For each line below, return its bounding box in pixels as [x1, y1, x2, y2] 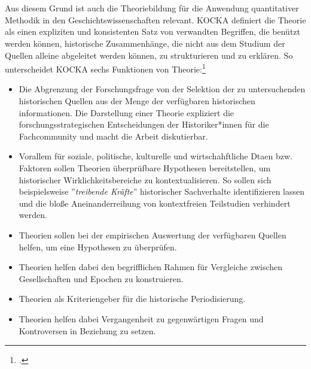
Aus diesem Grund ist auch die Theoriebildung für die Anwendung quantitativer [5, 2, 299, 14]
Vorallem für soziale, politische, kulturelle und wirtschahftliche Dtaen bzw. [19, 150, 292, 162]
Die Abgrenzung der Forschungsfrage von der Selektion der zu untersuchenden [19, 83, 306, 95]
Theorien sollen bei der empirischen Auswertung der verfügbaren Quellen [19, 228, 286, 241]
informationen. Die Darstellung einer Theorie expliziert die [19, 106, 234, 119]
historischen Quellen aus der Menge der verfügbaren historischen [19, 95, 255, 107]
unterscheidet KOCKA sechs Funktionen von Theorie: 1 [5, 61, 206, 75]
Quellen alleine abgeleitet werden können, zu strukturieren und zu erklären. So [5, 49, 293, 61]
